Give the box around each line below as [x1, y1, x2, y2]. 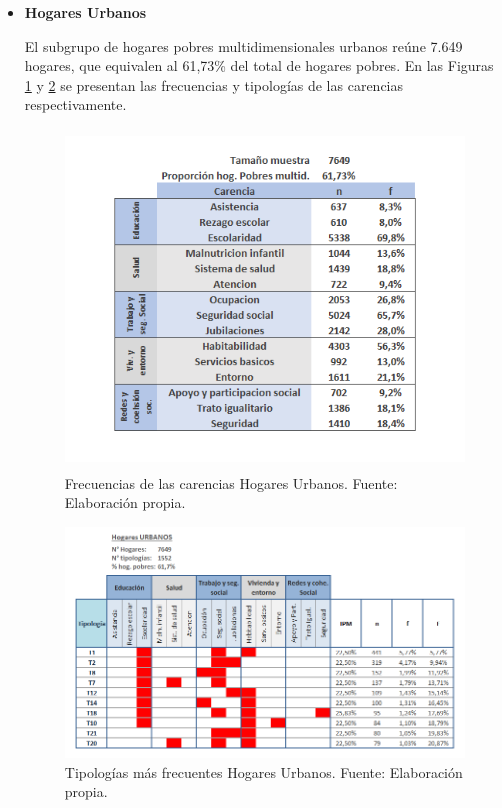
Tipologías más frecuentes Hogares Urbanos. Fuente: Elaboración [64, 761, 463, 782]
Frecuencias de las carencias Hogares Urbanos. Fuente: [64, 472, 398, 493]
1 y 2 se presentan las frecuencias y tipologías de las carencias [24, 74, 404, 95]
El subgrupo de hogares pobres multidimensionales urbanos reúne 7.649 [24, 35, 463, 56]
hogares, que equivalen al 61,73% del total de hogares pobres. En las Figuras [24, 55, 494, 76]
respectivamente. [24, 94, 127, 115]
